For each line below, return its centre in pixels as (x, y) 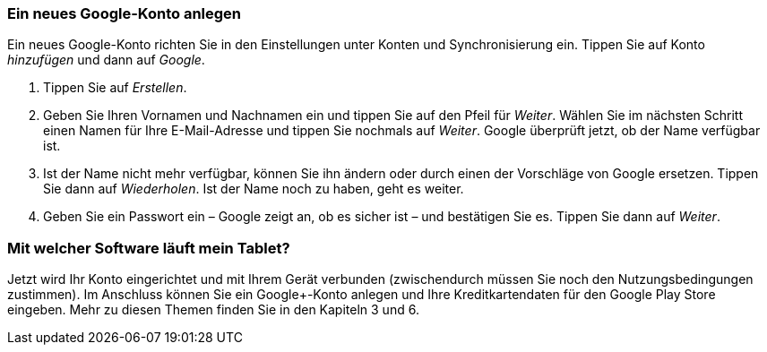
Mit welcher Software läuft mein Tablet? (149, 248)
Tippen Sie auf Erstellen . (115, 88)
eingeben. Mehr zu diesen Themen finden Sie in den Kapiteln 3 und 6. (213, 310)
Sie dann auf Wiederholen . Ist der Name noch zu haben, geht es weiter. (254, 189)
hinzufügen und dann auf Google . (106, 60)
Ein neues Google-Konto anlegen (125, 13)
